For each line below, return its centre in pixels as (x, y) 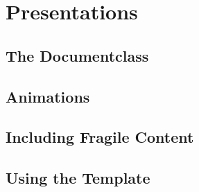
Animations (48, 96)
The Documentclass (77, 55)
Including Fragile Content (100, 137)
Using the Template (78, 178)
